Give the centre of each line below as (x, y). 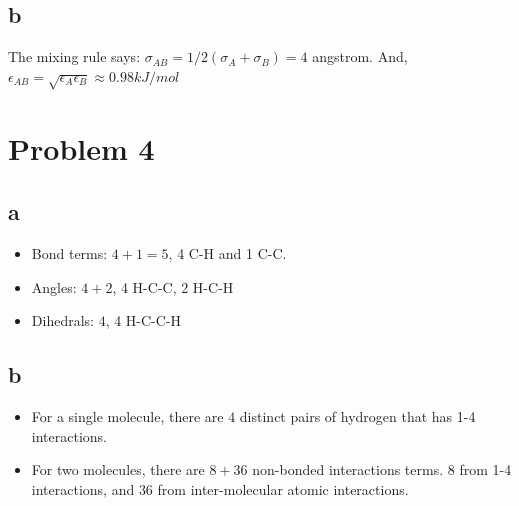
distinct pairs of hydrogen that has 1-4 (357, 416)
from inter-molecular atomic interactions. (283, 488)
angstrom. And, (360, 56)
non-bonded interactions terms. (348, 469)
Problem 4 (81, 147)
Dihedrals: (62, 320)
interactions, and (83, 488)
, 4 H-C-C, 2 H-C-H (173, 286)
